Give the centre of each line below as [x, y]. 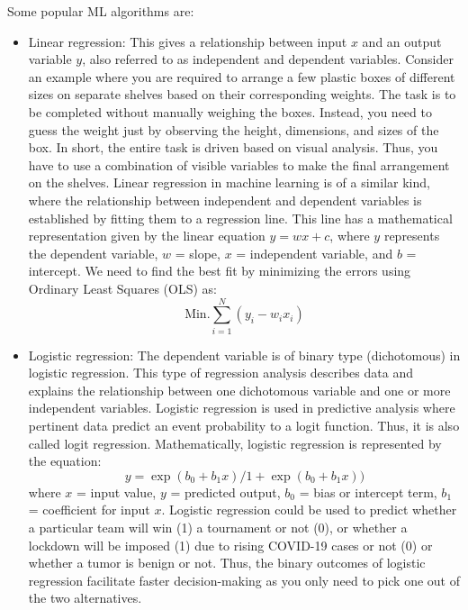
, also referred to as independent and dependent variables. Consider [268, 59]
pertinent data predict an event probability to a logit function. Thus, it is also [244, 425]
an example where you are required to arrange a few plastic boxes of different [242, 76]
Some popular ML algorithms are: [101, 11]
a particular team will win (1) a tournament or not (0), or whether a [218, 527]
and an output [402, 41]
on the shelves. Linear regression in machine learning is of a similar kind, [229, 182]
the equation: [65, 461]
